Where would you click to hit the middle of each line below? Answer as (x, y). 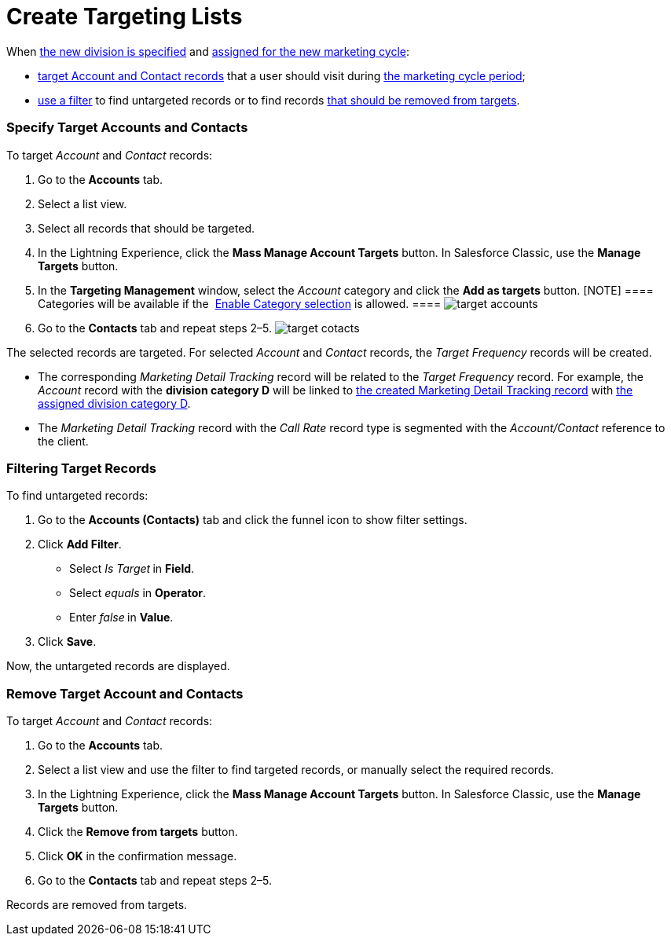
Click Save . (67, 642)
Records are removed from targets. (97, 905)
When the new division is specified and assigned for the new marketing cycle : (208, 51)
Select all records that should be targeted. (146, 228)
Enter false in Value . (121, 618)
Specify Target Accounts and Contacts (127, 128)
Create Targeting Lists (125, 16)
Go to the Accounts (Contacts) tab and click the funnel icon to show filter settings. (253, 520)
